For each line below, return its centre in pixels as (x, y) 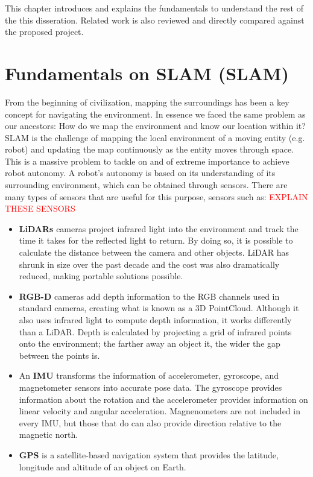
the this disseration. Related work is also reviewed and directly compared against (155, 20)
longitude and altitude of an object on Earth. (103, 466)
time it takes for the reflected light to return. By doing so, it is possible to (156, 240)
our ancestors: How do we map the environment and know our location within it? (155, 126)
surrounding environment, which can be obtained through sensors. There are (146, 185)
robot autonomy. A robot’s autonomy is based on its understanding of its (140, 173)
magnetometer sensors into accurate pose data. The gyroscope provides (150, 387)
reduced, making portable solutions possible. (101, 276)
